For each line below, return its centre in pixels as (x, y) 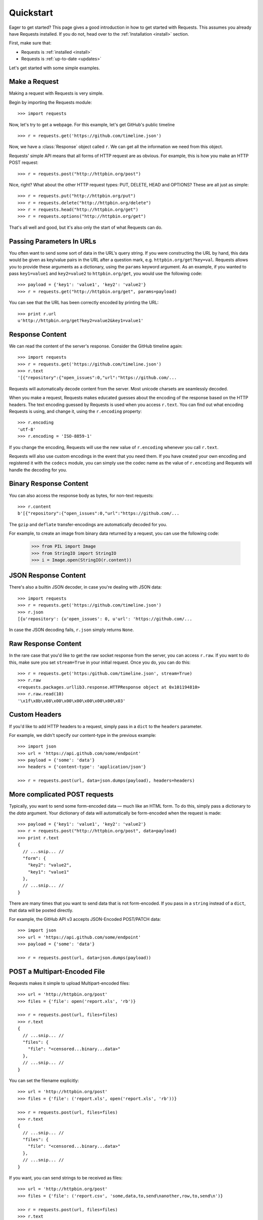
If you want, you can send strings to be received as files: (66, 1178)
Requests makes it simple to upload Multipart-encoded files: (69, 983)
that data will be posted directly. (41, 910)
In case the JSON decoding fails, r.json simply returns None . (71, 630)
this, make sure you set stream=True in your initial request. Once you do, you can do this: (100, 662)
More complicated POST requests (61, 795)
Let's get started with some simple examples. (55, 68)
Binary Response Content (49, 484)
